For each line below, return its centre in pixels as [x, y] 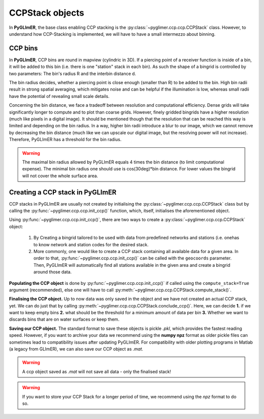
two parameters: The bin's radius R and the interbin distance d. [73, 73]
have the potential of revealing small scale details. [59, 96]
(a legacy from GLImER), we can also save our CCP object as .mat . [76, 349]
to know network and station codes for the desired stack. [91, 244]
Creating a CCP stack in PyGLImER [63, 192]
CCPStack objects [47, 13]
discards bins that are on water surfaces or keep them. [64, 319]
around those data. [53, 272]
